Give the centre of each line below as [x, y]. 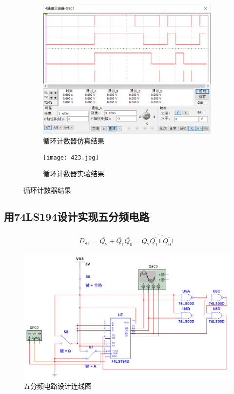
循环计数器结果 [47, 190]
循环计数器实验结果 [74, 174]
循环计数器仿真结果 [74, 140]
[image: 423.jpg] [71, 158]
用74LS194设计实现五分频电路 [77, 216]
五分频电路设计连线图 [58, 386]
